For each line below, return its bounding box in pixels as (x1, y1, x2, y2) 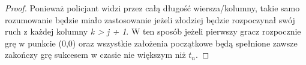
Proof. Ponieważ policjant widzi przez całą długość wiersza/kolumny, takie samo (5, 2, 300, 14)
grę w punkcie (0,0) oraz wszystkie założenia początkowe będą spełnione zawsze (5, 36, 298, 49)
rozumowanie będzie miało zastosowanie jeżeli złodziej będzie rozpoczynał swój (5, 13, 295, 26)
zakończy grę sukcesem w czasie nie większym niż (5, 48, 186, 61)
